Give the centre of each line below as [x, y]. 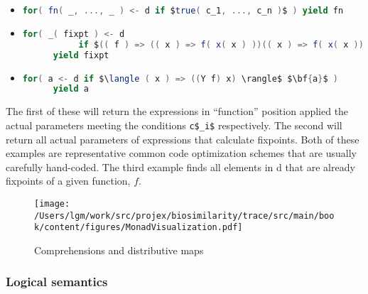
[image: [52, 203]
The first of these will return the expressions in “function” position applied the [177, 111]
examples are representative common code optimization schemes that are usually [181, 153]
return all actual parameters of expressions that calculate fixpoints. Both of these [183, 139]
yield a [71, 89]
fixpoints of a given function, [68, 181]
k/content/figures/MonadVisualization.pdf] [139, 228]
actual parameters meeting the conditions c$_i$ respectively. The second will [174, 125]
